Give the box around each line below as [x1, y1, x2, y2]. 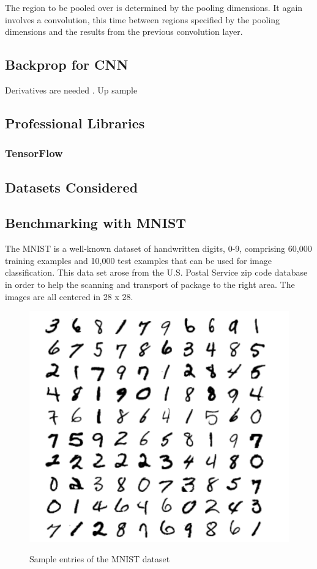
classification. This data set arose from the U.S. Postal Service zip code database [5, 266, 308, 279]
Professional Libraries [5, 113, 145, 132]
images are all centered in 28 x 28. [5, 290, 133, 303]
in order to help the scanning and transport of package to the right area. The [5, 277, 295, 290]
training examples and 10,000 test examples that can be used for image [5, 254, 272, 266]
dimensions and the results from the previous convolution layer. [5, 25, 243, 38]
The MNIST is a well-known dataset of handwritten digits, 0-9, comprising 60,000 [5, 242, 312, 255]
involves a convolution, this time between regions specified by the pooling [5, 13, 280, 26]
